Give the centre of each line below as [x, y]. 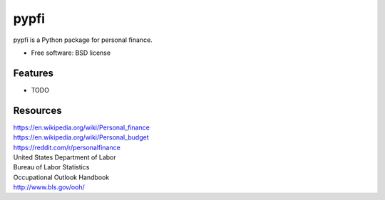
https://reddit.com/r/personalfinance [67, 147]
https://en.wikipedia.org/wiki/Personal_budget [81, 137]
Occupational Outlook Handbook [61, 177]
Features [33, 73]
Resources [37, 110]
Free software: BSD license [71, 53]
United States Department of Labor [65, 157]
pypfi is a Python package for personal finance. [83, 40]
